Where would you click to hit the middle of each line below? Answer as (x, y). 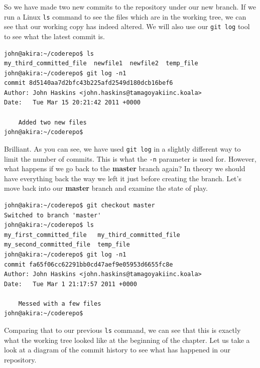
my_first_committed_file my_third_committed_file (92, 235)
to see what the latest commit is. (54, 36)
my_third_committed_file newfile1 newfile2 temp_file (101, 64)
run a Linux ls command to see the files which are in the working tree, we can (125, 16)
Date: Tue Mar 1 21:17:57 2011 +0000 (71, 284)
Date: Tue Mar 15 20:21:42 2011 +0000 (73, 103)
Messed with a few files (60, 303)
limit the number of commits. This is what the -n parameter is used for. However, (130, 158)
